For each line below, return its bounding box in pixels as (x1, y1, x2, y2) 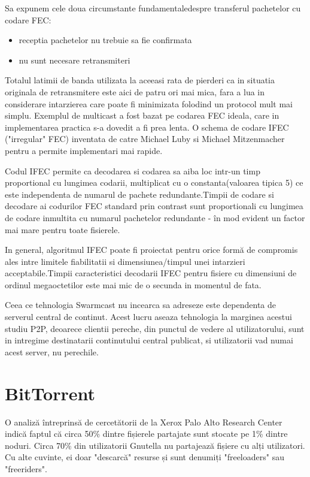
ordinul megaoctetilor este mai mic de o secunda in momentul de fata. (5, 278, 262, 291)
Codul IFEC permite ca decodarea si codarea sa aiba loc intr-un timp (5, 164, 260, 177)
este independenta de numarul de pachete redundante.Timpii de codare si (5, 188, 274, 200)
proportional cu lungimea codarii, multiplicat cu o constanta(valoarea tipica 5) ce (5, 176, 303, 189)
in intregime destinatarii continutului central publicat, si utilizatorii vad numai (5, 334, 293, 346)
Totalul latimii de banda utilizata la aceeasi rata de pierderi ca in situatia (5, 74, 275, 86)
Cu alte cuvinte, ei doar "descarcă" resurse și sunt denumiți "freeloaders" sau (5, 451, 284, 463)
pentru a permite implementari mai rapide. (5, 144, 163, 156)
